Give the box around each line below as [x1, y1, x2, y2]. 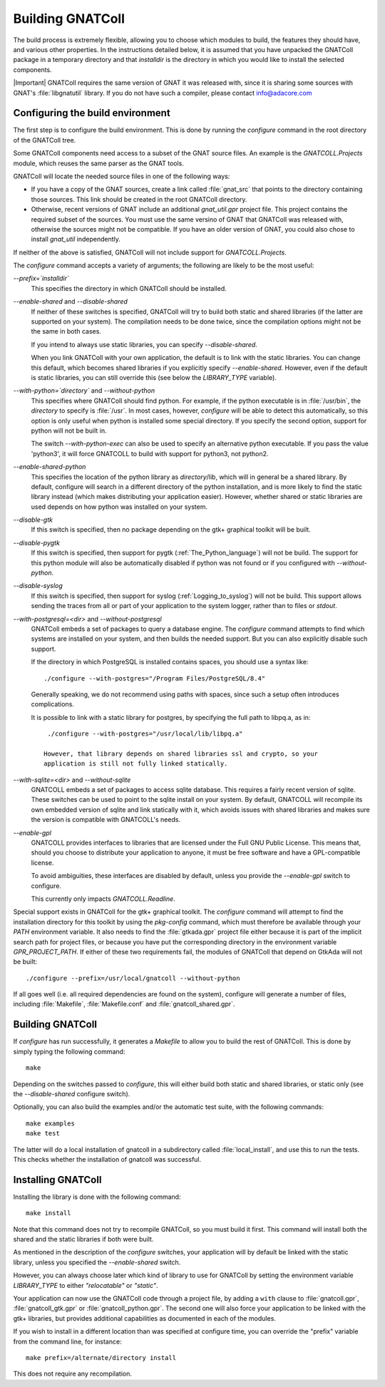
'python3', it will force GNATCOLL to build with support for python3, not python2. [31, 449, 269, 458]
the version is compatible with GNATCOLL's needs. [31, 815, 181, 824]
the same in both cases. [31, 327, 101, 336]
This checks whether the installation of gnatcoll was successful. [13, 1155, 202, 1163]
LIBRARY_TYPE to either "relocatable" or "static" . [13, 1281, 158, 1289]
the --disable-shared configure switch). [13, 1089, 130, 1098]
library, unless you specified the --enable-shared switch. [13, 1258, 181, 1267]
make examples [26, 1119, 75, 1128]
